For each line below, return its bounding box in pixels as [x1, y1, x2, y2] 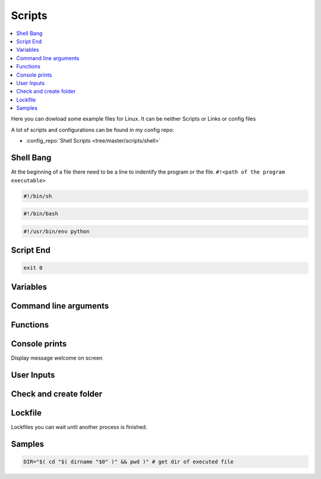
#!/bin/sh [23, 193, 52, 199]
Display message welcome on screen [11, 354, 103, 361]
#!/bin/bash [23, 210, 59, 217]
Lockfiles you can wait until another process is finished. [11, 423, 147, 430]
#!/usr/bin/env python [23, 228, 90, 235]
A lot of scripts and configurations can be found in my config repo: [11, 126, 175, 133]
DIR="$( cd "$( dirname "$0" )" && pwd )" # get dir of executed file [23, 458, 234, 465]
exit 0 [23, 264, 43, 272]
